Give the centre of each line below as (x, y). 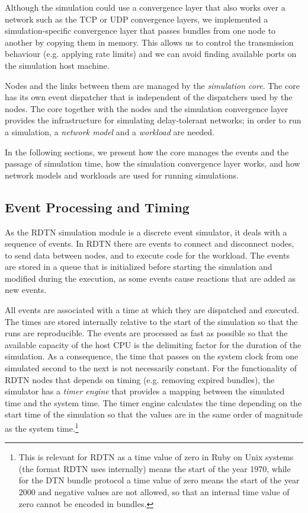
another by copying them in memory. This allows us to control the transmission (149, 42)
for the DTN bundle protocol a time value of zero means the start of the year (159, 480)
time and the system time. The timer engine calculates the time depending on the (153, 402)
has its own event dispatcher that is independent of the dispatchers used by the (149, 97)
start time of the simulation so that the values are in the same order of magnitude (154, 414)
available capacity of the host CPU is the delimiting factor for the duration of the (153, 344)
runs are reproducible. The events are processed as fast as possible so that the (146, 333)
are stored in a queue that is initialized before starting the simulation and (139, 267)
